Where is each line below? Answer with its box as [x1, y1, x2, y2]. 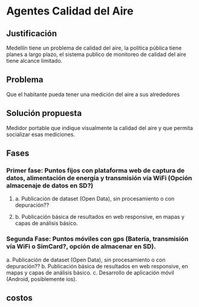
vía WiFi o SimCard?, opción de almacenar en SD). [6, 242, 156, 251]
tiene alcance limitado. [6, 57, 63, 64]
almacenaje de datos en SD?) [6, 181, 94, 190]
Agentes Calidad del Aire [6, 4, 134, 18]
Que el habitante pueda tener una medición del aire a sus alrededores [6, 91, 180, 98]
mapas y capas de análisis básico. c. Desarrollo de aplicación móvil [6, 269, 174, 276]
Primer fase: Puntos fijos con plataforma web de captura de [6, 166, 185, 175]
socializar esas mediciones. [6, 131, 76, 138]
